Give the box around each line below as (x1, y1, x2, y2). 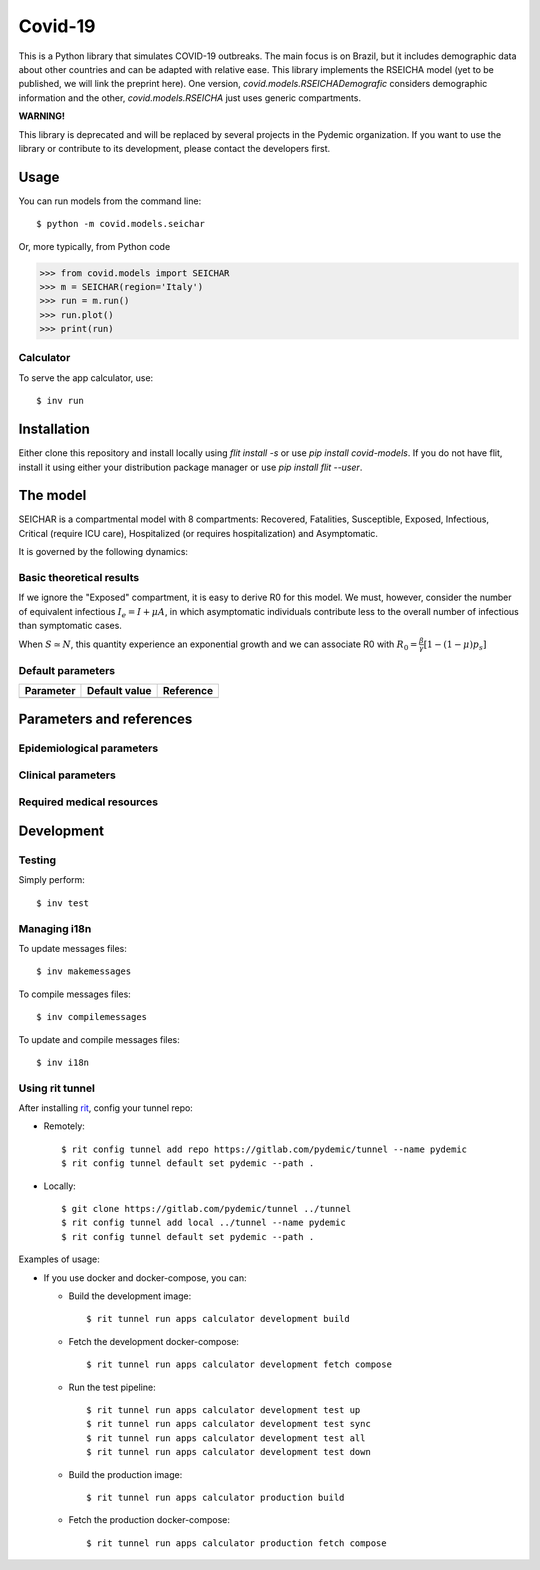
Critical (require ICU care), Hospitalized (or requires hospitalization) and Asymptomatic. (18, 527, 379, 539)
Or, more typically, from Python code (18, 240, 171, 252)
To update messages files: (18, 943, 127, 954)
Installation (18, 421, 90, 438)
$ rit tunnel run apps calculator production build (86, 1491, 345, 1503)
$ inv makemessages (36, 966, 132, 977)
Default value (86, 684, 152, 697)
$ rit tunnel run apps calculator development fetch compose (86, 1359, 392, 1370)
